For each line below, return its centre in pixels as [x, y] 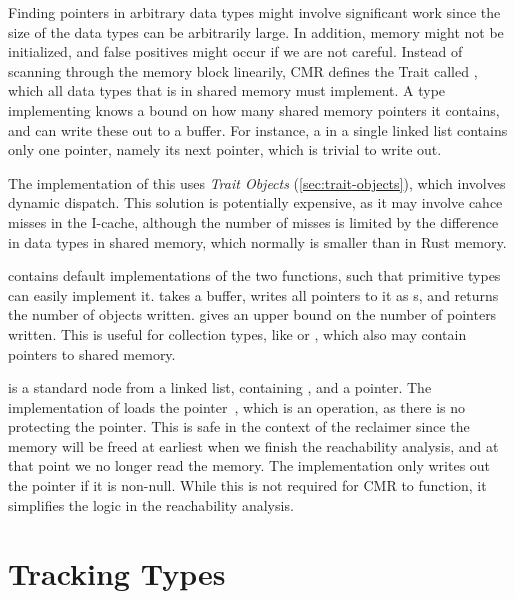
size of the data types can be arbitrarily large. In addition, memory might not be [256, 31]
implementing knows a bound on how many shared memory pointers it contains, [254, 109]
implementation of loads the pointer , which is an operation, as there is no [236, 406]
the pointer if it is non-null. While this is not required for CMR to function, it [247, 485]
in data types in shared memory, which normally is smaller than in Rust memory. [257, 241]
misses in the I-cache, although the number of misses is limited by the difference [253, 221]
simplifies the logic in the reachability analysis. [151, 504]
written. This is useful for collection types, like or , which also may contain [237, 333]
